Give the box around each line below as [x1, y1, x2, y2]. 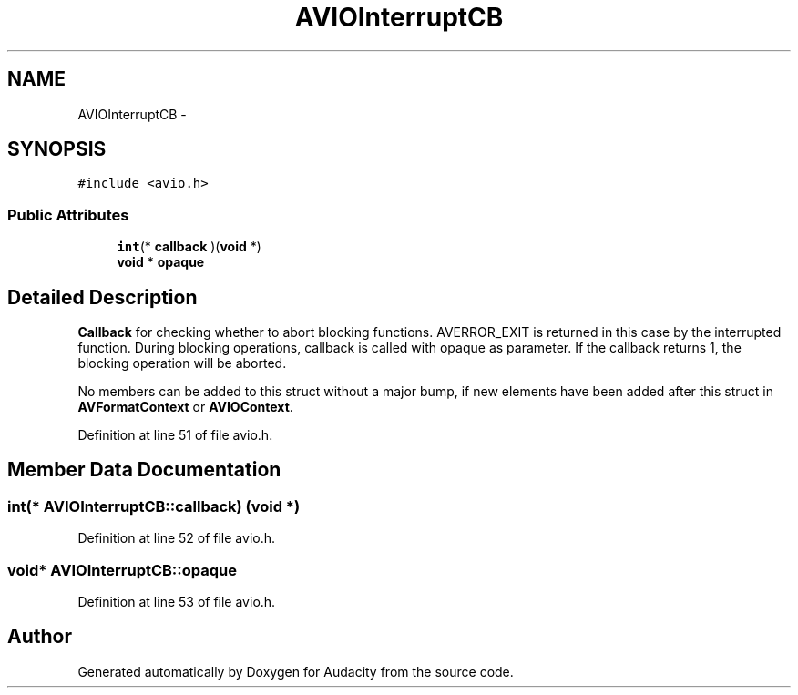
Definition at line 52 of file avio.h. [77, 530, 276, 547]
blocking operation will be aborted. [77, 355, 287, 372]
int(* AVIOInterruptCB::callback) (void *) [7, 496, 301, 516]
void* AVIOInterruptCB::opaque [7, 560, 238, 579]
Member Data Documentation [7, 458, 281, 482]
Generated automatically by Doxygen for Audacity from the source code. [77, 663, 514, 680]
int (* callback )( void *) [117, 239, 261, 255]
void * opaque [117, 254, 205, 271]
